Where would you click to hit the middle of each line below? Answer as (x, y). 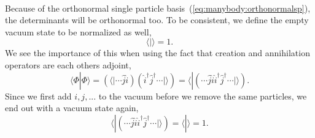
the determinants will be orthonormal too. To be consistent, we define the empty (157, 20)
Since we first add (38, 96)
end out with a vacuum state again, (72, 108)
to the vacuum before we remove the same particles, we (203, 96)
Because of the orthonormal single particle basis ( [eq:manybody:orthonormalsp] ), (158, 8)
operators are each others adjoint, (68, 64)
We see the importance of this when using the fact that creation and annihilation (157, 53)
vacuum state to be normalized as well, (78, 31)
